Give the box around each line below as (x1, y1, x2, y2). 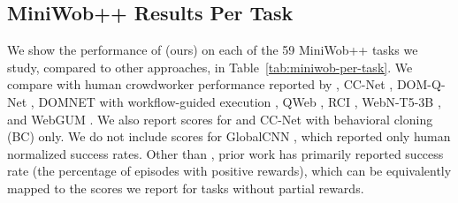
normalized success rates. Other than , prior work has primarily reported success (7, 144, 444, 162)
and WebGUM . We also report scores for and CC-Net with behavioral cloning (7, 109, 433, 128)
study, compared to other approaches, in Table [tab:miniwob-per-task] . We (7, 57, 413, 76)
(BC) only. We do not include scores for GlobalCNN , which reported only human (7, 127, 451, 146)
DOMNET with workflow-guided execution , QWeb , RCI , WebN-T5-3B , (38, 92, 441, 110)
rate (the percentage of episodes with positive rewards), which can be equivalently (7, 162, 452, 180)
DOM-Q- (396, 75, 446, 94)
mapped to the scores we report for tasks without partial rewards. (7, 178, 364, 197)
